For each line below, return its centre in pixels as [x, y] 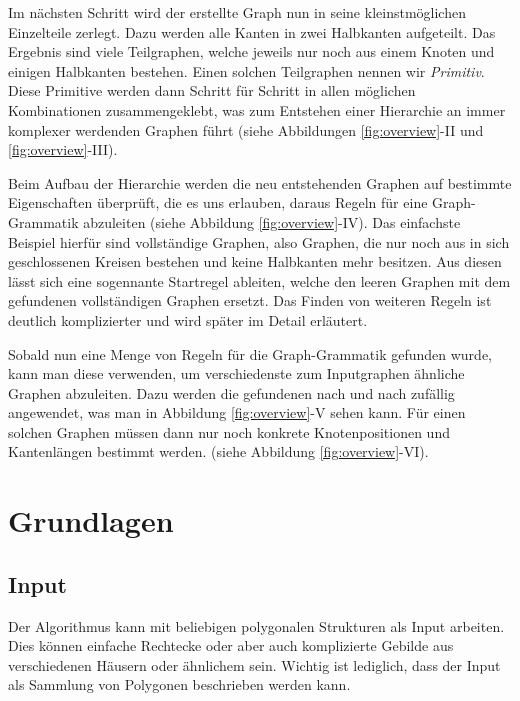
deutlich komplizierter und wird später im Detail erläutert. [188, 319]
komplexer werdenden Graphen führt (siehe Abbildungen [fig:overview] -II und [246, 129]
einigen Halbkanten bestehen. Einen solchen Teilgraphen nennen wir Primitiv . [246, 70]
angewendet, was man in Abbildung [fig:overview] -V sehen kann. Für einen [237, 412]
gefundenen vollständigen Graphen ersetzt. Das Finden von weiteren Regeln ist [250, 300]
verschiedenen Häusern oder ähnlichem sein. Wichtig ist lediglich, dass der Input [254, 664]
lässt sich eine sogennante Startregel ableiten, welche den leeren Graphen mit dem [259, 280]
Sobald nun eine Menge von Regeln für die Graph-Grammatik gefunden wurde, [250, 353]
